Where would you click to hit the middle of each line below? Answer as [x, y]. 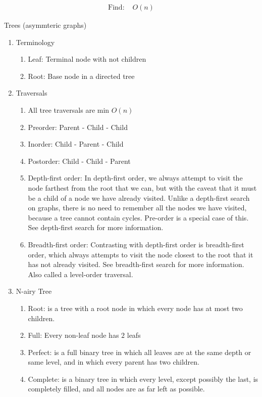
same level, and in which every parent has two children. [114, 362]
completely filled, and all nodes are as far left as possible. [116, 389]
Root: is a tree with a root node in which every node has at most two [135, 308]
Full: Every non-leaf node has [73, 335]
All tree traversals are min [69, 110]
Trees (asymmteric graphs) [45, 25]
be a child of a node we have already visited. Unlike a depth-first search [139, 197]
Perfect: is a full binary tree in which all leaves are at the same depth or [140, 352]
